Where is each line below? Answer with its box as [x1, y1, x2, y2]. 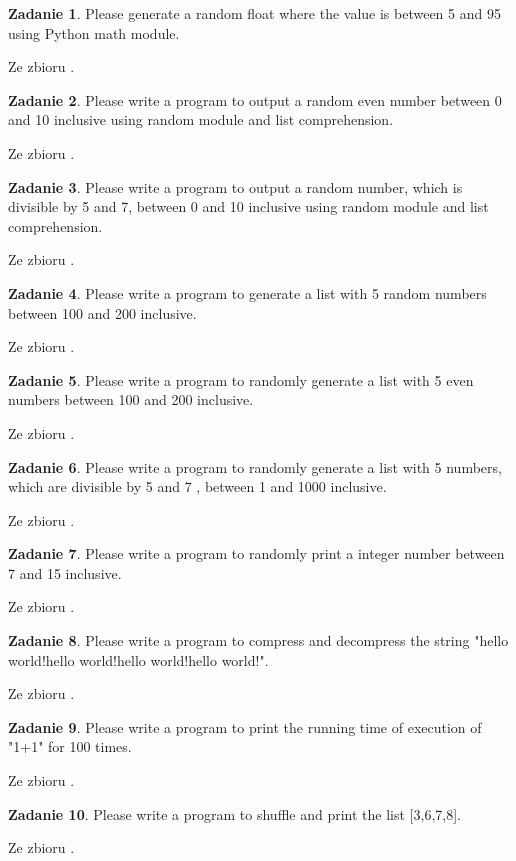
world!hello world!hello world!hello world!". [8, 649, 269, 670]
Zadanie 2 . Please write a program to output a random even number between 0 [8, 89, 502, 110]
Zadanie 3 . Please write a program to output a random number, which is [8, 176, 463, 197]
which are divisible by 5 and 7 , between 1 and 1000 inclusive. [8, 476, 387, 497]
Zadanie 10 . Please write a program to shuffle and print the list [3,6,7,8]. [8, 803, 461, 824]
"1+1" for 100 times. [8, 736, 132, 757]
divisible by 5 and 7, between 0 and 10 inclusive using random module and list [8, 196, 489, 217]
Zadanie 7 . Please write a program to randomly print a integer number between [8, 543, 505, 564]
